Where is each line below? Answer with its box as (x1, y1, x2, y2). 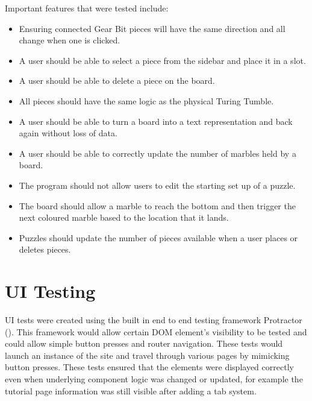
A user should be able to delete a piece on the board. (19, 74, 215, 87)
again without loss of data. (19, 127, 117, 139)
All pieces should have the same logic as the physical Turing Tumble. (19, 94, 274, 107)
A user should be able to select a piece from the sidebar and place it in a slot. (19, 54, 306, 66)
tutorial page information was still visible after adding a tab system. (5, 384, 257, 397)
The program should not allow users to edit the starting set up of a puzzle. (19, 178, 296, 191)
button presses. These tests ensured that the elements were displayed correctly (5, 361, 294, 373)
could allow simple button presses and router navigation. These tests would (5, 337, 283, 350)
